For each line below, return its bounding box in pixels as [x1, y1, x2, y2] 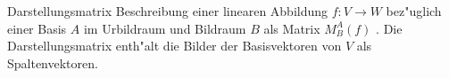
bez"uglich [386, 2, 442, 19]
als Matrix [263, 19, 320, 37]
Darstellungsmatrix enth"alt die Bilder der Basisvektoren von [7, 36, 342, 55]
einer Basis [7, 19, 67, 37]
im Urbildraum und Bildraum [83, 19, 246, 37]
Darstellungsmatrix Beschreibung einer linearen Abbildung [7, 2, 328, 19]
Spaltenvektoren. [7, 53, 98, 72]
